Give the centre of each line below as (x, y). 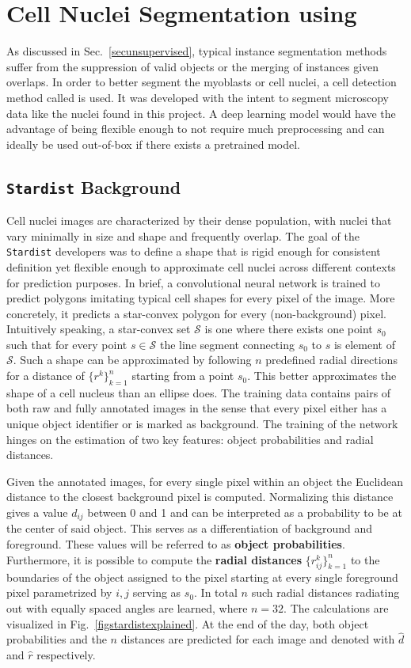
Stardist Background (94, 186)
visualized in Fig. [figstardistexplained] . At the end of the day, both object (188, 623)
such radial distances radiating (325, 592)
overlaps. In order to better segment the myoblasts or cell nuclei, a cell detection (202, 82)
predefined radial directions (331, 360)
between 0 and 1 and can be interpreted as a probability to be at (245, 512)
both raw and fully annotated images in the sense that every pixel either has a (197, 408)
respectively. (66, 655)
